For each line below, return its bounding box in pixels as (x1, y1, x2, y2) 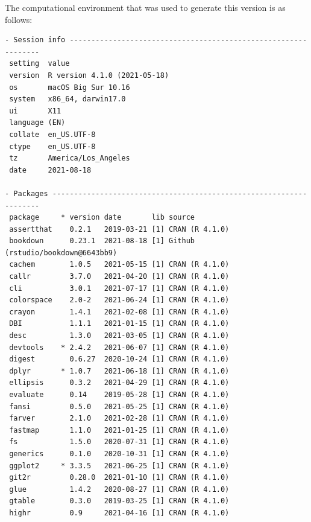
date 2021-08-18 (9, 165, 92, 174)
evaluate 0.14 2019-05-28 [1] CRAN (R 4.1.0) (9, 390, 230, 399)
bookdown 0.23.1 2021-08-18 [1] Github (9, 237, 195, 246)
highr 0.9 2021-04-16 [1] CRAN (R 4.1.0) (9, 508, 230, 517)
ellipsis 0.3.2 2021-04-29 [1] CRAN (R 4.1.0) (9, 378, 230, 387)
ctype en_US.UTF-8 (9, 142, 96, 151)
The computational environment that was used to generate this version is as (5, 1, 286, 13)
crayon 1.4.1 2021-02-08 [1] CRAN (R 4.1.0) (9, 307, 230, 316)
